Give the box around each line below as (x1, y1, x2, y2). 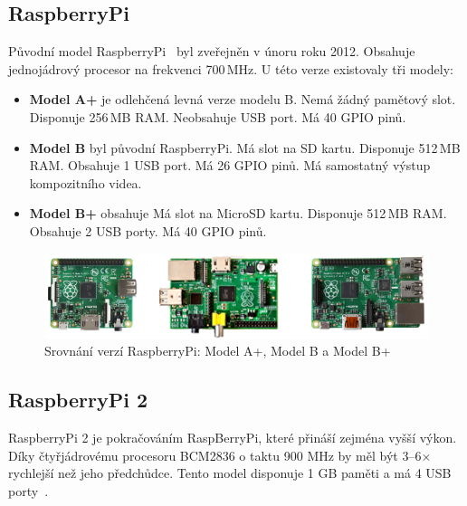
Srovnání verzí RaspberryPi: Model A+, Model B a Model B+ (44, 341, 391, 360)
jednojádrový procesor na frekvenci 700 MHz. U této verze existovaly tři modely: (8, 59, 453, 78)
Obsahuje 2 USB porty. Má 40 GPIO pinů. (29, 221, 267, 240)
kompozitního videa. (29, 173, 142, 192)
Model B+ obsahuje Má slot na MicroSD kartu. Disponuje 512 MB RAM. (29, 204, 447, 223)
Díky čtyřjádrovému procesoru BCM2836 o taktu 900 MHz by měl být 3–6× (8, 445, 432, 464)
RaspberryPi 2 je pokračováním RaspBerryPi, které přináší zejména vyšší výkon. (8, 428, 457, 447)
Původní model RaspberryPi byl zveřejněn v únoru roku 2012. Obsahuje (8, 42, 415, 61)
